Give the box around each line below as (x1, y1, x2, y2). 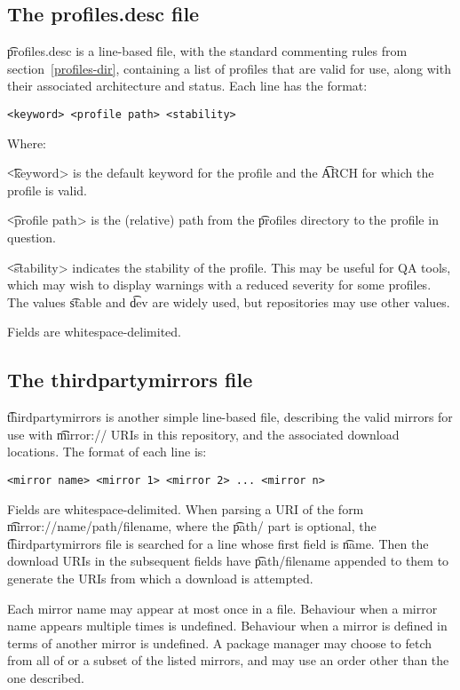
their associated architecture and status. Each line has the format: (7, 76, 368, 95)
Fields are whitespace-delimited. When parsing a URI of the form (7, 499, 364, 518)
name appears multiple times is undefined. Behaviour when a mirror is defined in (7, 616, 448, 635)
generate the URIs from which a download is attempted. (7, 569, 313, 587)
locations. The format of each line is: (7, 442, 207, 461)
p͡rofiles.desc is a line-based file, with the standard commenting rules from (7, 42, 408, 60)
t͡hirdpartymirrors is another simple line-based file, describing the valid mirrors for (7, 408, 453, 426)
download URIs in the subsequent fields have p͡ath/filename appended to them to (7, 551, 449, 570)
